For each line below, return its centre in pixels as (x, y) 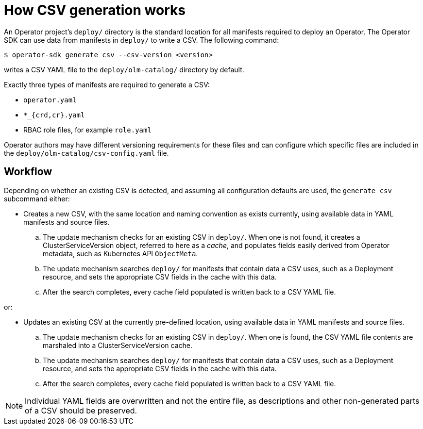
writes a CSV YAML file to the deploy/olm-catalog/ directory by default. (124, 69)
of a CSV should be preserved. (81, 410)
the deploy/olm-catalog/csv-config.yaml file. (86, 153)
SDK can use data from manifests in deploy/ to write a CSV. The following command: (142, 40)
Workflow (28, 172)
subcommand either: (37, 198)
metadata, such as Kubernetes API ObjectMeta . (120, 253)
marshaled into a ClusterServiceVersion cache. (118, 345)
